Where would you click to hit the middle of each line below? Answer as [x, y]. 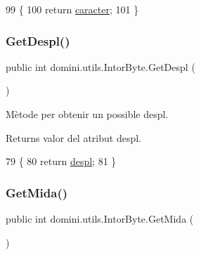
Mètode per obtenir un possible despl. [87, 114]
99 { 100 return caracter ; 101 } [72, 9]
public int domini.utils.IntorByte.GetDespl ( [100, 66]
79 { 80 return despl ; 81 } [61, 161]
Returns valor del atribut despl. [73, 137]
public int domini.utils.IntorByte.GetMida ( [100, 218]
